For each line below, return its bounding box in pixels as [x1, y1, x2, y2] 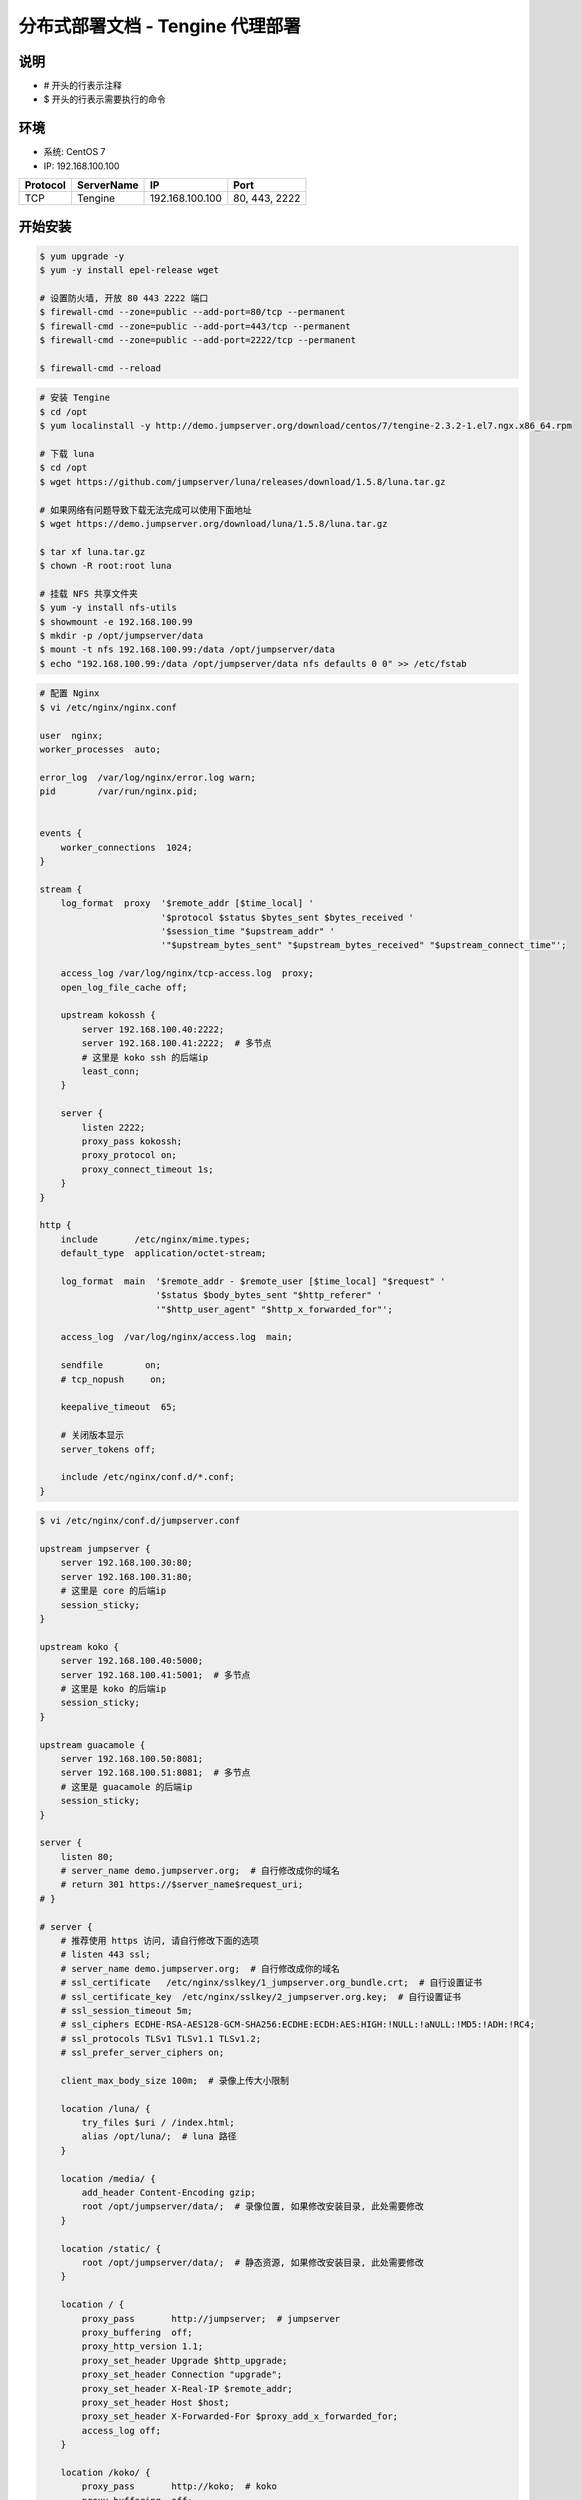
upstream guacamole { [39, 1739, 146, 1750]
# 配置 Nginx [39, 688, 100, 699]
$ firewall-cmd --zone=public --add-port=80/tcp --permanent [39, 306, 346, 318]
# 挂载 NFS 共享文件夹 [39, 588, 139, 599]
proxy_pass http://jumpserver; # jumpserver [81, 2313, 341, 2324]
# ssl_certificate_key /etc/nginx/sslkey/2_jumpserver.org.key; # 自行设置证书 [60, 1991, 462, 2002]
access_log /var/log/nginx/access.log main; [60, 1331, 294, 1343]
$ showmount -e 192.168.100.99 [39, 616, 194, 627]
